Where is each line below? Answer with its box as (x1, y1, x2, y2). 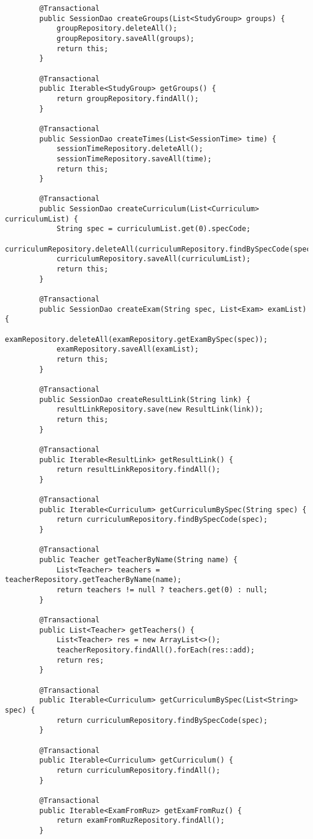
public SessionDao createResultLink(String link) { (39, 395, 251, 404)
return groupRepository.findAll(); (56, 94, 199, 103)
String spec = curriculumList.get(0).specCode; (56, 224, 251, 234)
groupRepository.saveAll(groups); (56, 34, 194, 43)
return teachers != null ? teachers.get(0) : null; (56, 586, 268, 595)
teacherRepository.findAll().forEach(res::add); (56, 646, 255, 654)
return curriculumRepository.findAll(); (56, 766, 220, 775)
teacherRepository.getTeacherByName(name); (5, 575, 182, 584)
